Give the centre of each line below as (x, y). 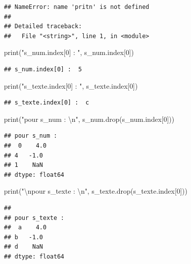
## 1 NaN (24, 165)
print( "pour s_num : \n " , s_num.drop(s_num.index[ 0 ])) (89, 119)
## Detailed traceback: (43, 26)
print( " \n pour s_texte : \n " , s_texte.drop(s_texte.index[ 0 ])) (96, 191)
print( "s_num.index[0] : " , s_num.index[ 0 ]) (69, 52)
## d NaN (24, 247)
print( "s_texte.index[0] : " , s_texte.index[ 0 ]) (71, 85)
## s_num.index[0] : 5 (43, 69)
